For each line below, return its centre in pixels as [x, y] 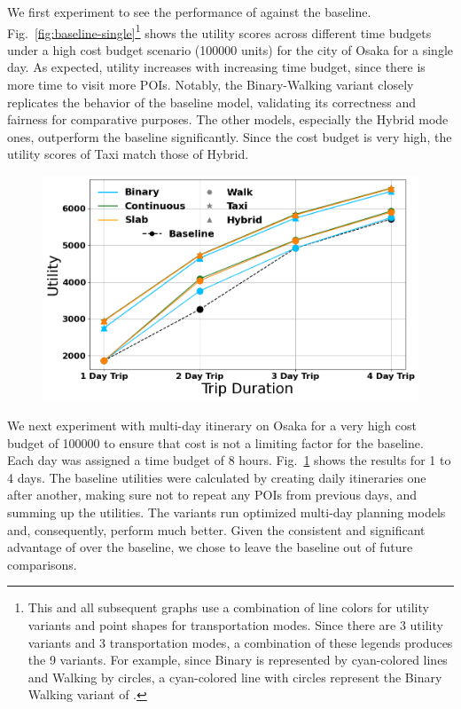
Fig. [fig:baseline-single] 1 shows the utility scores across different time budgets [219, 31]
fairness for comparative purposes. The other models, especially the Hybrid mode [228, 119]
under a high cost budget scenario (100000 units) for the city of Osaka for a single [230, 49]
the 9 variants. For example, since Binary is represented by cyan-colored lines [238, 660]
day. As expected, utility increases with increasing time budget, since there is [216, 67]
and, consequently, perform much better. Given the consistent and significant [216, 529]
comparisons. [42, 564]
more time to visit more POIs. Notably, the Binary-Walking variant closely [211, 85]
